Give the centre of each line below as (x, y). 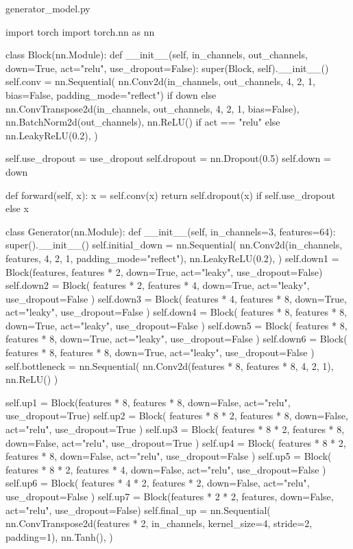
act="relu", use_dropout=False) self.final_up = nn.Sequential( (138, 510)
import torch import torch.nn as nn (80, 31)
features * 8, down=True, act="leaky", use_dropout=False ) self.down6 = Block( (176, 339)
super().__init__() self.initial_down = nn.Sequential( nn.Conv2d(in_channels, (174, 245)
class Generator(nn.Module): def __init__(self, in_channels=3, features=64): (171, 231)
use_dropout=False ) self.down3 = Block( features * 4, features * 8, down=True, (176, 298)
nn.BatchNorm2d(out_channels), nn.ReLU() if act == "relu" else (143, 122)
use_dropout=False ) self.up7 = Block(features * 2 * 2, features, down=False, (170, 496)
